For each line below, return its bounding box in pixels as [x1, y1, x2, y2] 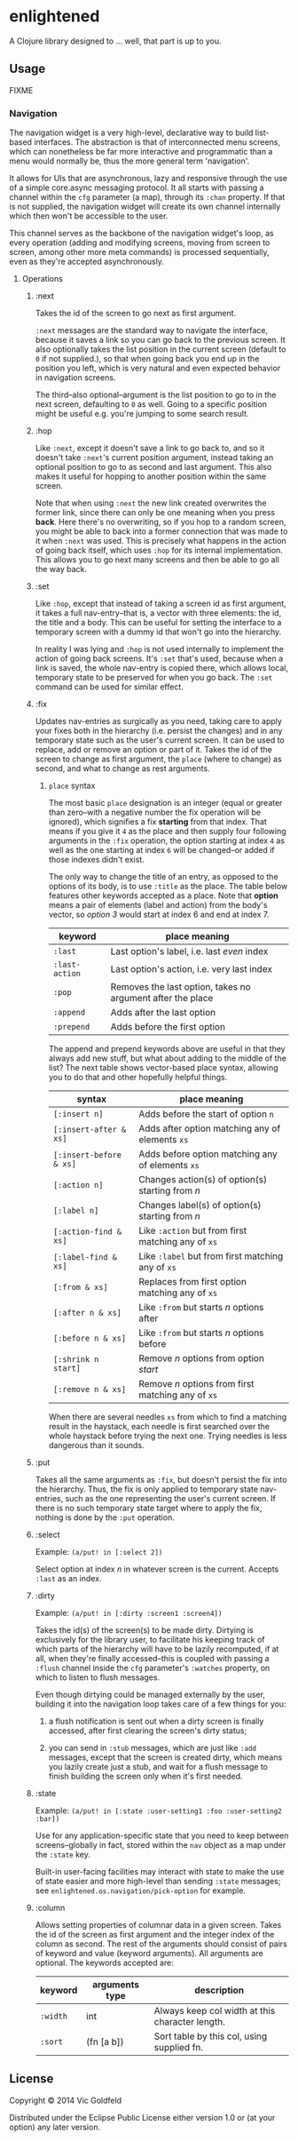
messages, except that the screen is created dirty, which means [48, 1752, 283, 1763]
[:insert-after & [52, 1125, 127, 1134]
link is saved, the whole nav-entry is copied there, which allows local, [35, 663, 288, 673]
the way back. [35, 564, 87, 575]
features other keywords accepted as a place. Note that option [48, 890, 279, 901]
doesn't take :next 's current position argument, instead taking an [35, 452, 274, 463]
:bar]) [35, 1815, 60, 1824]
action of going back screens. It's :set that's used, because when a [35, 653, 284, 664]
